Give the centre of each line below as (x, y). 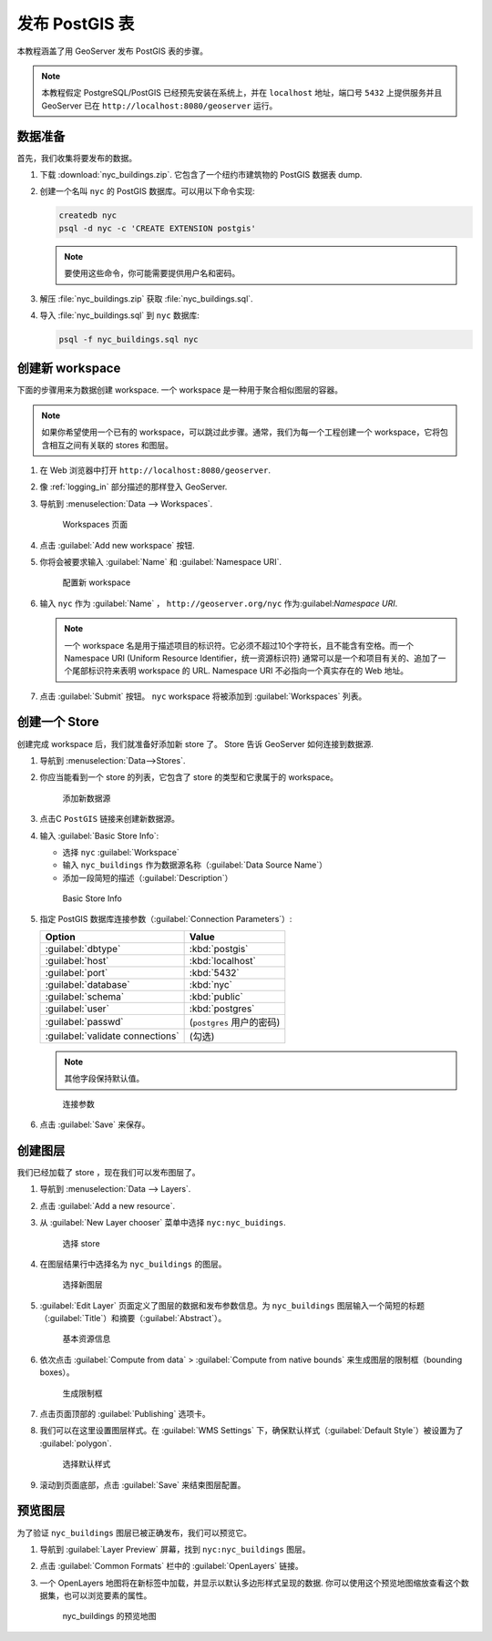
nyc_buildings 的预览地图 (109, 1616)
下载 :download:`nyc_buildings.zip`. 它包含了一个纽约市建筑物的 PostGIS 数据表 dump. (201, 175)
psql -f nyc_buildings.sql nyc (129, 339)
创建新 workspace (69, 369)
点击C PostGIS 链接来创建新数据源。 (110, 819)
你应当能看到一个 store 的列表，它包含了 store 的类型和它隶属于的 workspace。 (189, 777)
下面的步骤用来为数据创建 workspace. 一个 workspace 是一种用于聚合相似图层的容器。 (180, 390)
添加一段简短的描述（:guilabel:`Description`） (148, 877)
